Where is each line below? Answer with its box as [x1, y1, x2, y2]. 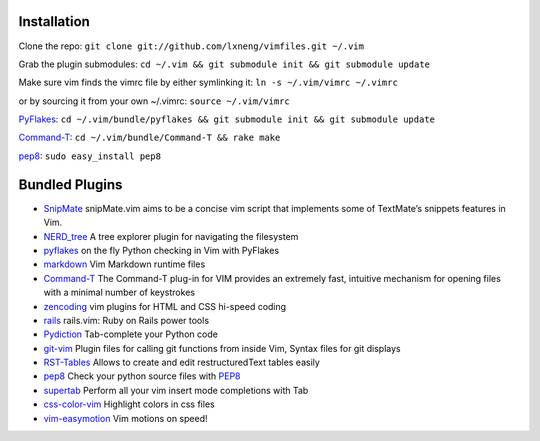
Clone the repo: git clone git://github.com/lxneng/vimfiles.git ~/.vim [18, 40, 365, 52]
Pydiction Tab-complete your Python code [43, 328, 219, 340]
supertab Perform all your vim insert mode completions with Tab [43, 384, 309, 396]
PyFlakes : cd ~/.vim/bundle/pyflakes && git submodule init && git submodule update [18, 113, 435, 125]
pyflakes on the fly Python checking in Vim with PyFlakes [43, 244, 280, 256]
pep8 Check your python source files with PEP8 [43, 370, 241, 382]
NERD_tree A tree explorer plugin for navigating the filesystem [43, 230, 299, 242]
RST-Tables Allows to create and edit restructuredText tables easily [43, 356, 320, 369]
